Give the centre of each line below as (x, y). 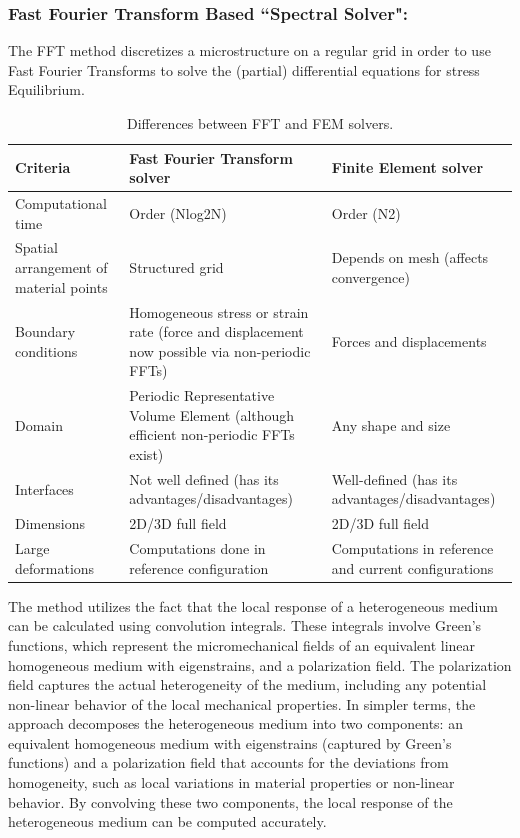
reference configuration (199, 567)
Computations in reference (412, 548)
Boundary (45, 331)
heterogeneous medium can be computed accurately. (167, 821)
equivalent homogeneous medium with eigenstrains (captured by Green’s (230, 742)
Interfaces (44, 488)
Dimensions (50, 523)
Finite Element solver (407, 167)
